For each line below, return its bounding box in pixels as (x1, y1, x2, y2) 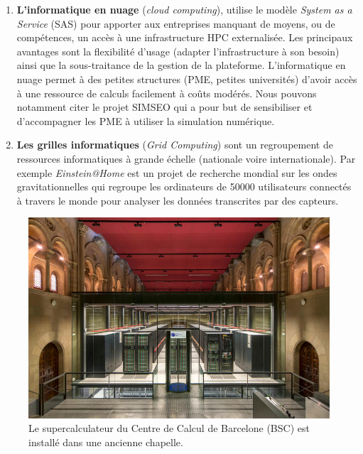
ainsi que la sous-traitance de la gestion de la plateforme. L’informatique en (16, 58, 346, 72)
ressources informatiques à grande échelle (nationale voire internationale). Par (16, 151, 356, 166)
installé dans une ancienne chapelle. (28, 434, 183, 449)
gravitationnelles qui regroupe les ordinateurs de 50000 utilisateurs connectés (16, 179, 352, 194)
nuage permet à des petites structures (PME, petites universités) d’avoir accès (16, 71, 357, 86)
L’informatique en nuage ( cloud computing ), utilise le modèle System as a (16, 2, 352, 16)
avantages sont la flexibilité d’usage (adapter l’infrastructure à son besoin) (16, 43, 340, 58)
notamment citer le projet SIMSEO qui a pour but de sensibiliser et (16, 99, 313, 114)
